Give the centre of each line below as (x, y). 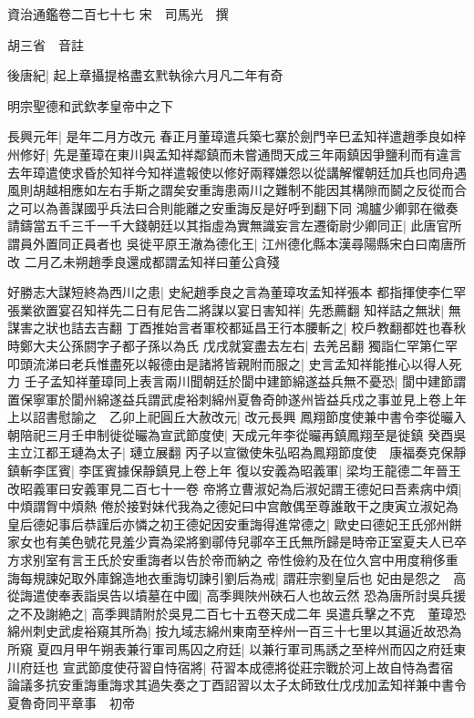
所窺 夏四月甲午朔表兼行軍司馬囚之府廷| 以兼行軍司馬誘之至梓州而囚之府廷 (231, 649)
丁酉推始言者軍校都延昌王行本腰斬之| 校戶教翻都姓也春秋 (296, 328)
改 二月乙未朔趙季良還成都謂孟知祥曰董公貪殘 (144, 261)
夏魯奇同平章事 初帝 (71, 702)
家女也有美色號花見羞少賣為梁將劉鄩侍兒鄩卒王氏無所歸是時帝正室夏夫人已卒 (237, 542)
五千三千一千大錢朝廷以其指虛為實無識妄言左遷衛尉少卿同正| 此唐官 (247, 226)
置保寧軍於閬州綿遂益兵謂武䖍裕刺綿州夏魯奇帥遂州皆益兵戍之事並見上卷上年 (237, 399)
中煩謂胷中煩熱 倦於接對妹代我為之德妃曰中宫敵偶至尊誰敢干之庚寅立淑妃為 (233, 506)
